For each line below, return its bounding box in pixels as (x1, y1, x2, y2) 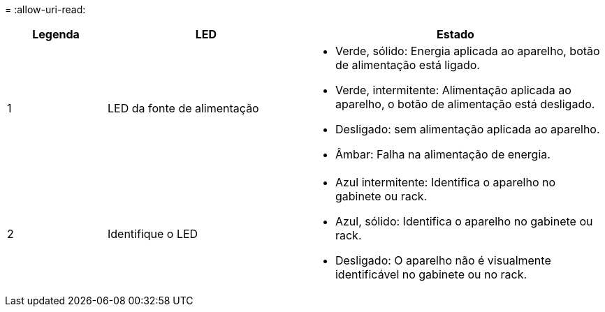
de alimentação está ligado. (335, 58, 480, 72)
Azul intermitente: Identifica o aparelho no (335, 175, 556, 189)
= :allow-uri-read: (5, 3, 86, 15)
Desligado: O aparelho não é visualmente (335, 253, 551, 267)
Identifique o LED (107, 227, 198, 241)
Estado (437, 27, 474, 41)
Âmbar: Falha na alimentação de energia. (335, 147, 551, 161)
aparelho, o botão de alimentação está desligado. (335, 97, 595, 111)
